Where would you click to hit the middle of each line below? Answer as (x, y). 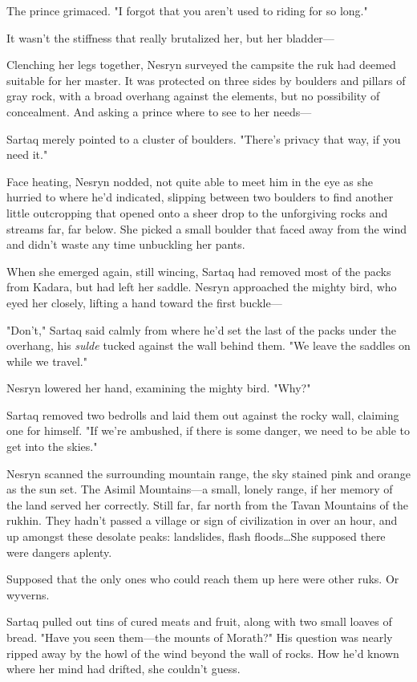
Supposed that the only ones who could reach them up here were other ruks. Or (203, 579)
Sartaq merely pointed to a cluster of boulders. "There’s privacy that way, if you (204, 138)
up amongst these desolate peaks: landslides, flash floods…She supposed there (196, 536)
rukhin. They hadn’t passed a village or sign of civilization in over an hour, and (202, 520)
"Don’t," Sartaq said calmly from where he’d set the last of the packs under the (201, 329)
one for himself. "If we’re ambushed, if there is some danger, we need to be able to (208, 430)
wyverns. (28, 594)
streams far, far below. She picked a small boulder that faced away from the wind (206, 228)
